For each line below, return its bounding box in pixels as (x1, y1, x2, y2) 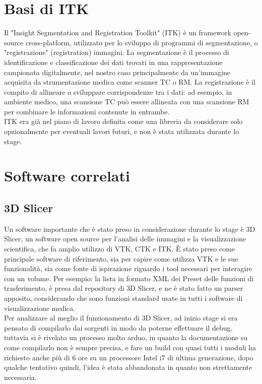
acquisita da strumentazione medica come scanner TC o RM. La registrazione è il (4, 77, 255, 87)
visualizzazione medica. (4, 302, 76, 313)
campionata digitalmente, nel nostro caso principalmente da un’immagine (4, 67, 231, 77)
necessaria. (4, 371, 37, 382)
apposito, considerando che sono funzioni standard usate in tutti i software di (4, 292, 243, 303)
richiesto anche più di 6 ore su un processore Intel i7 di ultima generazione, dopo (4, 352, 253, 362)
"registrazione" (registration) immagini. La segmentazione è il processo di (4, 47, 229, 57)
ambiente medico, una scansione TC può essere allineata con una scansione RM (4, 96, 249, 107)
